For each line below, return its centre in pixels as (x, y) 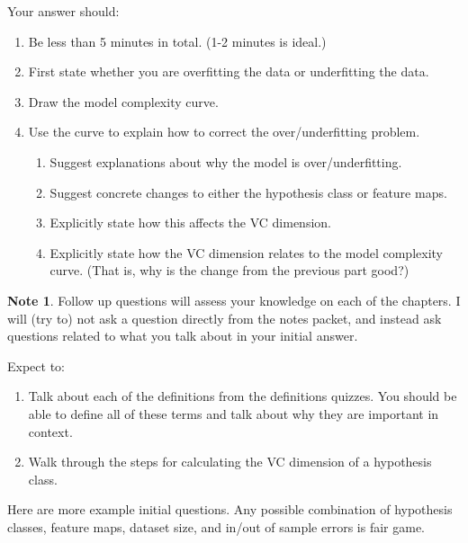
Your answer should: (63, 11)
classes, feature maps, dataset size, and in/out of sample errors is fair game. (216, 526)
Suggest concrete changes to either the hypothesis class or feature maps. (248, 192)
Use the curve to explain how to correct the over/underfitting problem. (224, 132)
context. (50, 431)
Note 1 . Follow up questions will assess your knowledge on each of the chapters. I (234, 300)
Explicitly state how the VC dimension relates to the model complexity (246, 252)
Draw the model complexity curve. (123, 101)
